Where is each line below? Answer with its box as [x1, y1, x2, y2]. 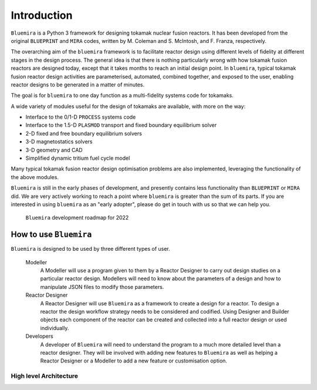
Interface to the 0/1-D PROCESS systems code [25, 113, 136, 120]
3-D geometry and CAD [25, 146, 83, 153]
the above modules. [11, 173, 59, 180]
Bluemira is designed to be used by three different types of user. [11, 246, 170, 253]
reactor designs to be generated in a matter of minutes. [11, 81, 145, 88]
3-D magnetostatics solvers [25, 138, 93, 145]
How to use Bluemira [11, 230, 92, 240]
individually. [40, 324, 69, 331]
